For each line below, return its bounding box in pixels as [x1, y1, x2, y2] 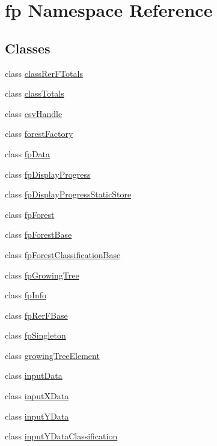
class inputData [5, 369, 63, 382]
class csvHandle [5, 107, 63, 119]
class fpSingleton [5, 329, 66, 342]
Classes [5, 38, 50, 57]
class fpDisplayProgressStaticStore [5, 188, 132, 200]
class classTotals [5, 87, 64, 100]
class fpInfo [5, 289, 47, 301]
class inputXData [5, 390, 69, 402]
